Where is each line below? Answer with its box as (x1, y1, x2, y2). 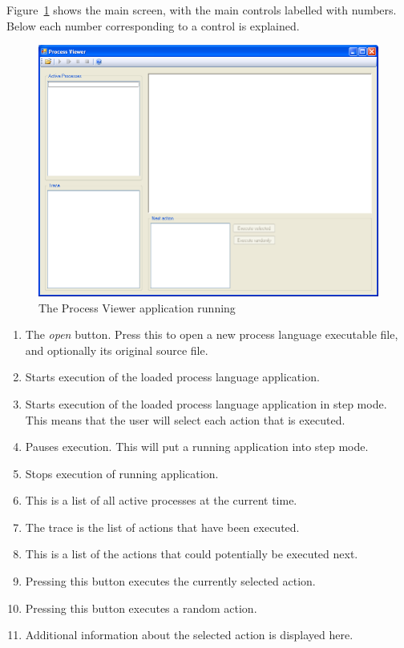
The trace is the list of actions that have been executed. (25, 518, 300, 535)
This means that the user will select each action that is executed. (25, 411, 345, 428)
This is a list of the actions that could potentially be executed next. (25, 545, 358, 562)
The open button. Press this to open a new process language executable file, (25, 326, 398, 343)
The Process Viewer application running (38, 299, 236, 316)
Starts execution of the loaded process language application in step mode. (25, 395, 387, 412)
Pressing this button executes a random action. (25, 599, 257, 616)
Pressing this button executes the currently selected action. (25, 573, 316, 590)
